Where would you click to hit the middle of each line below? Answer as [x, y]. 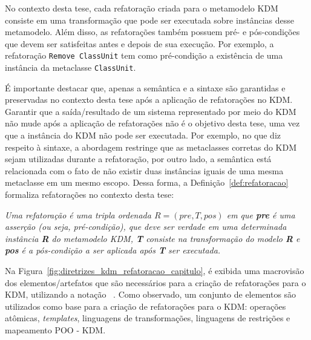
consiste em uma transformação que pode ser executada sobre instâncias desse [149, 20]
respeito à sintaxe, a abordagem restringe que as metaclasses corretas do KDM [151, 147]
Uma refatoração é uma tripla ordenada [78, 214]
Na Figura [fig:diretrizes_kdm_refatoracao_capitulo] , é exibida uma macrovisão [155, 270]
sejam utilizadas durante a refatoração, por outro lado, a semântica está [138, 159]
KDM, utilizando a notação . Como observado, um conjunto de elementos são [151, 294]
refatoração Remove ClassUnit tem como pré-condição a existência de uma [144, 55]
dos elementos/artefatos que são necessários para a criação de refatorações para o [155, 282]
